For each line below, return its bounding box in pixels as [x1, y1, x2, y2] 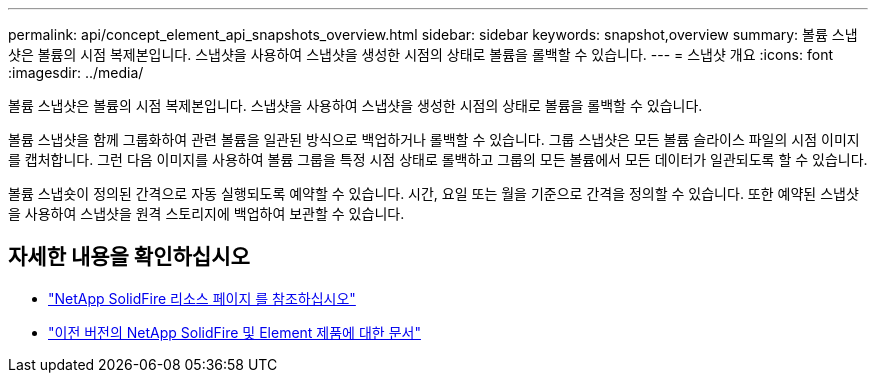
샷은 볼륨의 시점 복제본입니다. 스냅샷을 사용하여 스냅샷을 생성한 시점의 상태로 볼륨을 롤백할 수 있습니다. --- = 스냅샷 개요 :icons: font [8, 46, 833, 63]
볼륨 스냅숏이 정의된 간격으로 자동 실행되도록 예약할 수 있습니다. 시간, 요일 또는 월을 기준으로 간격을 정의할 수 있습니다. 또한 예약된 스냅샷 [8, 185, 859, 202]
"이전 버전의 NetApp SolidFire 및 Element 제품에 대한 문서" [48, 323, 421, 341]
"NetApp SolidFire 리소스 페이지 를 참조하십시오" [48, 289, 356, 307]
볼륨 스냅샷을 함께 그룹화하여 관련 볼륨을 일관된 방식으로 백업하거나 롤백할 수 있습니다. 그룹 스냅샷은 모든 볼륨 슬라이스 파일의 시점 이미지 [8, 131, 860, 148]
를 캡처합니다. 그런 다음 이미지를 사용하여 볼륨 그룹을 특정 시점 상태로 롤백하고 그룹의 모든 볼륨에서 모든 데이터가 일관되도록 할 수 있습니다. [8, 151, 868, 168]
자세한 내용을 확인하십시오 [8, 244, 250, 270]
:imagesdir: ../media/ [8, 64, 144, 81]
